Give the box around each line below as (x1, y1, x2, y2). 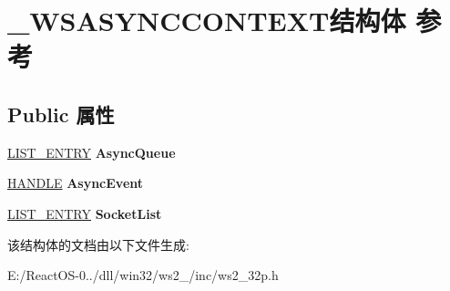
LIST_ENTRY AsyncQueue (7, 142, 176, 161)
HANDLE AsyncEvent (7, 173, 144, 192)
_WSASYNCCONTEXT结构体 (7, 2, 406, 39)
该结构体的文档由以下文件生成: (7, 234, 189, 254)
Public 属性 (7, 99, 115, 128)
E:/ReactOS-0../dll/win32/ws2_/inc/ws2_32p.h (7, 265, 279, 285)
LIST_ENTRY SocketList (7, 203, 162, 223)
